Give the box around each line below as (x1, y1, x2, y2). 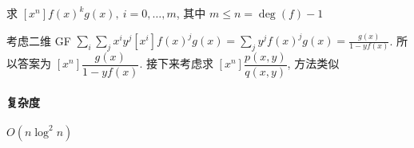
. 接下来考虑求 (139, 55, 213, 72)
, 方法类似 (287, 55, 340, 72)
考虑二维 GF (6, 32, 71, 49)
